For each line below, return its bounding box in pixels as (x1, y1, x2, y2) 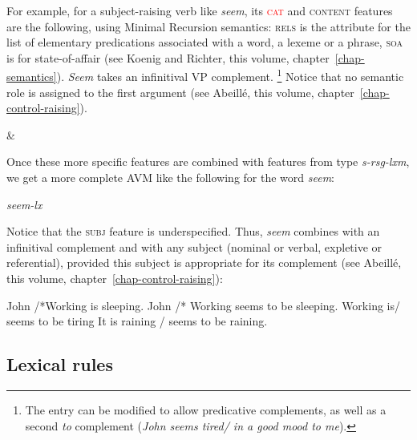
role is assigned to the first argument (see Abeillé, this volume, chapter (6, 83, 354, 100)
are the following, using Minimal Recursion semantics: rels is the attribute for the (6, 18, 411, 34)
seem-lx (6, 196, 43, 212)
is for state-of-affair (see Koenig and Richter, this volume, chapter (6, 49, 330, 66)
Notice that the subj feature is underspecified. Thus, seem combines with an (6, 223, 380, 240)
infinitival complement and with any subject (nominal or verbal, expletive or (6, 238, 383, 255)
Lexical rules (6, 352, 113, 377)
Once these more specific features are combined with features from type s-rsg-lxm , (6, 153, 410, 170)
